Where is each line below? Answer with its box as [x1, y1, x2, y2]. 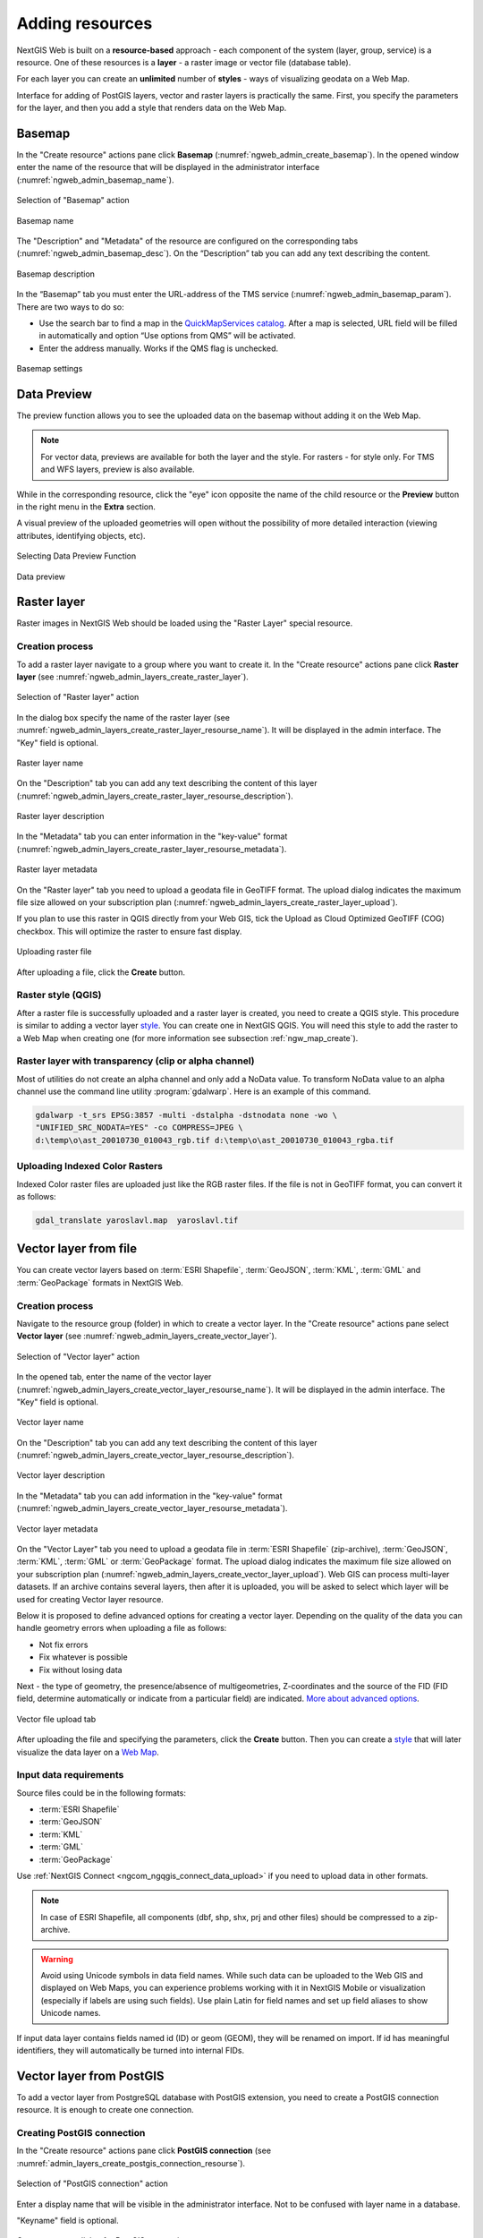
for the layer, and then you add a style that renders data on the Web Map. [16, 103, 287, 114]
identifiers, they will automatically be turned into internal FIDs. [16, 2045, 245, 2055]
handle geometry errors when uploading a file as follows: [16, 1623, 227, 1634]
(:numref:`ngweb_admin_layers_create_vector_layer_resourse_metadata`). [16, 1503, 288, 1514]
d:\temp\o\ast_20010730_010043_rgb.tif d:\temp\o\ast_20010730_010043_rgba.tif [35, 1135, 394, 1145]
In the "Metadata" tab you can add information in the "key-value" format [16, 1491, 283, 1501]
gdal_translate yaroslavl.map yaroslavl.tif [35, 1215, 239, 1226]
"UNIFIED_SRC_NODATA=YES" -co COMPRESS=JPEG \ [35, 1123, 243, 1132]
